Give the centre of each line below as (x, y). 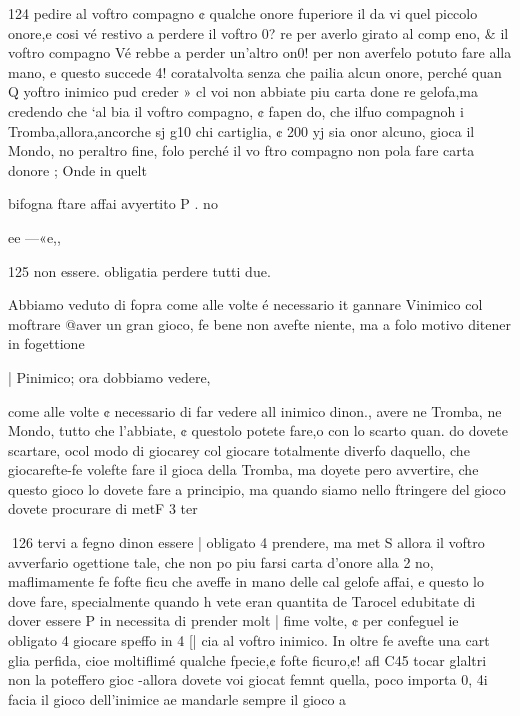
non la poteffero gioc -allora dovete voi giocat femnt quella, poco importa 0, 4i (248, 679)
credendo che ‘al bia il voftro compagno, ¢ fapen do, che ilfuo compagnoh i (236, 110)
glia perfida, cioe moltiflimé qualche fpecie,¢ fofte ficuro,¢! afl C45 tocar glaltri (247, 659)
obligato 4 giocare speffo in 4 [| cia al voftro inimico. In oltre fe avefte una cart (249, 640)
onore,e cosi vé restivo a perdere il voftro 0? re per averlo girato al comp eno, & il (258, 32)
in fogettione (46, 343)
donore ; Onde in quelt (77, 169)
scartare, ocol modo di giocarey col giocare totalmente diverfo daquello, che (239, 449)
